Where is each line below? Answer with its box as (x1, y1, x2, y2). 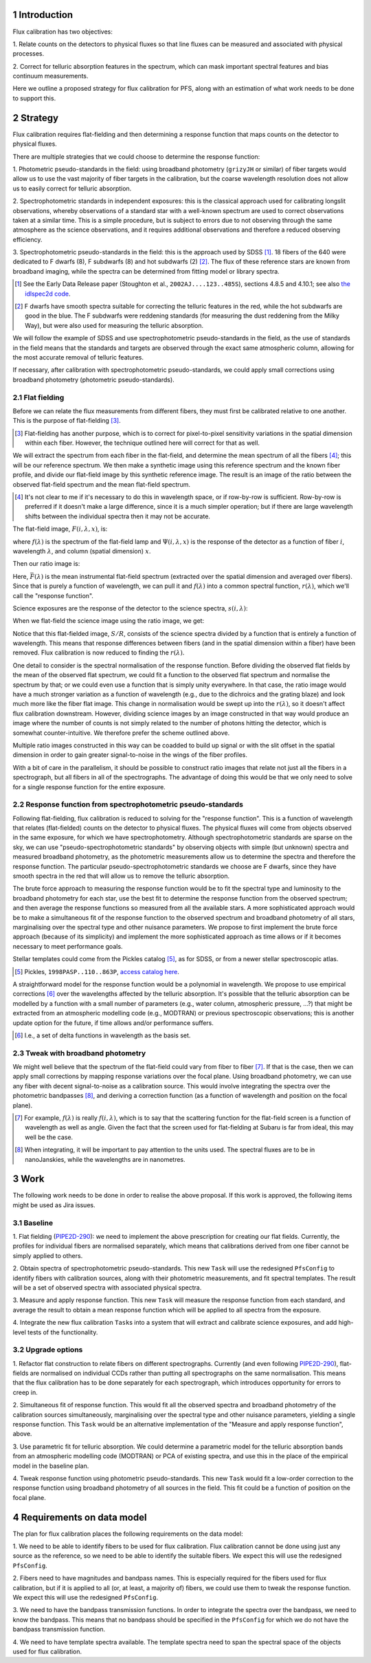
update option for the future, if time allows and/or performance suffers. (12, 1018, 214, 1027)
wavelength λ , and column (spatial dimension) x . (12, 547, 151, 555)
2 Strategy (12, 112, 59, 124)
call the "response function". (12, 591, 94, 599)
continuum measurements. (12, 72, 89, 80)
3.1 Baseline (12, 1218, 54, 1227)
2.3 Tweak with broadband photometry (12, 1048, 146, 1058)
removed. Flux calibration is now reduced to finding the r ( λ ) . (12, 648, 185, 657)
